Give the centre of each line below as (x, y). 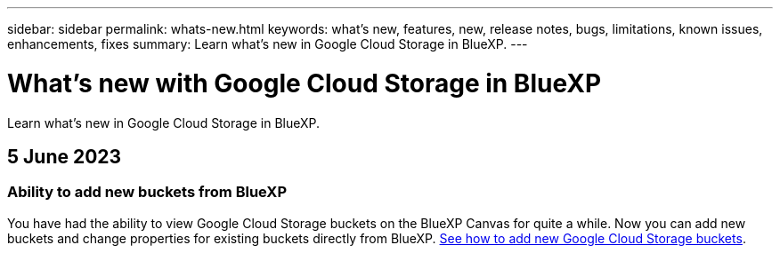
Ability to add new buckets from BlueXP (147, 192)
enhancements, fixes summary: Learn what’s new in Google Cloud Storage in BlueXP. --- (268, 44)
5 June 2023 (65, 156)
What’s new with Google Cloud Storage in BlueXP (305, 83)
